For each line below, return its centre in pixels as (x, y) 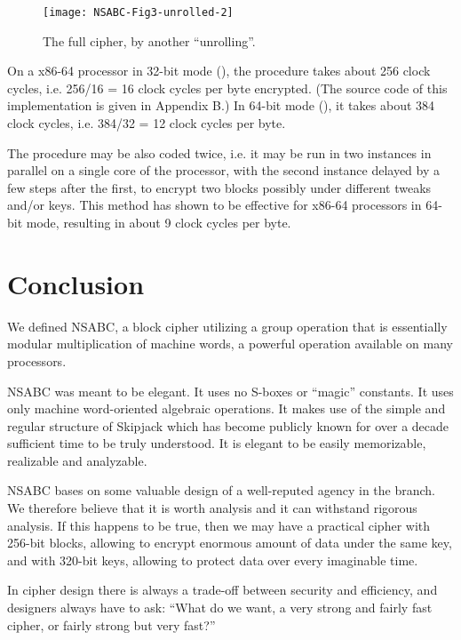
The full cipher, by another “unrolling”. (149, 40)
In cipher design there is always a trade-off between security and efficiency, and (223, 590)
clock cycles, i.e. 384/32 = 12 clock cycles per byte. (147, 123)
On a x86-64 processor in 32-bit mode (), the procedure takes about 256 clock (219, 71)
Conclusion (76, 283)
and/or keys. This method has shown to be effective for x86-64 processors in (215, 205)
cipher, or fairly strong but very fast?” (111, 624)
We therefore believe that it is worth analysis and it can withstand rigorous (212, 508)
